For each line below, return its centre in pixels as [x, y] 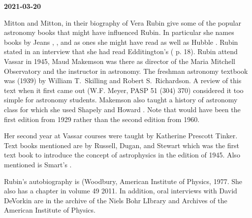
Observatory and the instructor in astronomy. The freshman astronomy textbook [126, 71]
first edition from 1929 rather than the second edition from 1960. [102, 119]
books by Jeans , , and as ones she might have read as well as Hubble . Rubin [121, 42]
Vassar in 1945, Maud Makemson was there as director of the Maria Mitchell [120, 61]
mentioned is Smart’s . [38, 164]
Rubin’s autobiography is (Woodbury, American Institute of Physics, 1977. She [123, 181]
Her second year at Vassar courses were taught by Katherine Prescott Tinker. [121, 136]
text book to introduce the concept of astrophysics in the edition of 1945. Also [122, 155]
